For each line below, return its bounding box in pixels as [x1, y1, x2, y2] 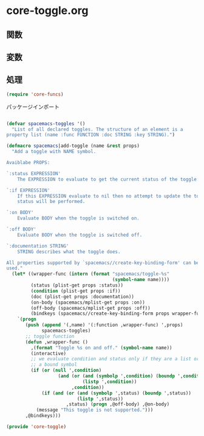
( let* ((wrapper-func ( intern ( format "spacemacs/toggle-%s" [12, 271, 170, 277]
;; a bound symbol [30, 362, 78, 368]
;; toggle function [25, 333, 75, 339]
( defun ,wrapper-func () [25, 339, 88, 345]
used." [6, 265, 23, 271]
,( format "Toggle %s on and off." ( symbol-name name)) [30, 345, 172, 351]
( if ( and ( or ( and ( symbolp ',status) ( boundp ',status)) [41, 390, 191, 396]
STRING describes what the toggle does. [17, 248, 121, 255]
